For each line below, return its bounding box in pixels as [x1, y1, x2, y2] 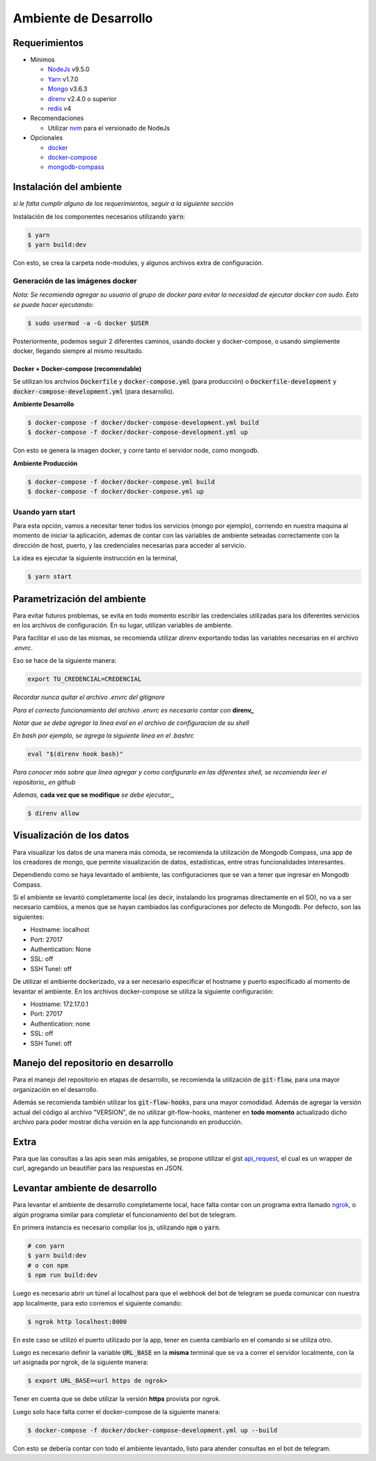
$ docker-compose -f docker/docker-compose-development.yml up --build [27, 1426, 278, 1434]
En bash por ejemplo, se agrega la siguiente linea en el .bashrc [13, 731, 194, 740]
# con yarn [27, 1242, 65, 1250]
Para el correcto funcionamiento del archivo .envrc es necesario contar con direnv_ [13, 705, 254, 714]
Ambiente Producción [13, 459, 78, 467]
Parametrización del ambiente [13, 593, 146, 605]
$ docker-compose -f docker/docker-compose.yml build [27, 478, 215, 486]
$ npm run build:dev [27, 1271, 97, 1280]
